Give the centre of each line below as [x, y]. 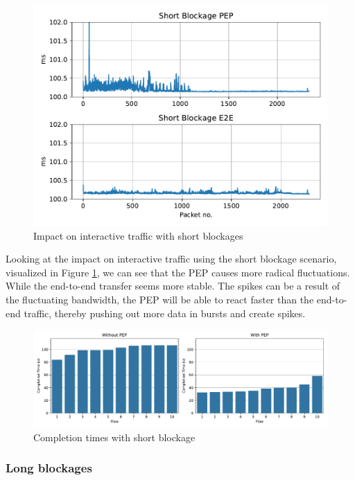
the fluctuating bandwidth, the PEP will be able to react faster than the [160, 299]
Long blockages [49, 468]
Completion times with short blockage [114, 437]
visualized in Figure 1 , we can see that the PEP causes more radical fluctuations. [178, 272]
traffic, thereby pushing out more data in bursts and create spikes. [165, 313]
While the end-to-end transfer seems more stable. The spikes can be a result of [173, 286]
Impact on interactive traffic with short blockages [138, 235]
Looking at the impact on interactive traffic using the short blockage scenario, [171, 259]
